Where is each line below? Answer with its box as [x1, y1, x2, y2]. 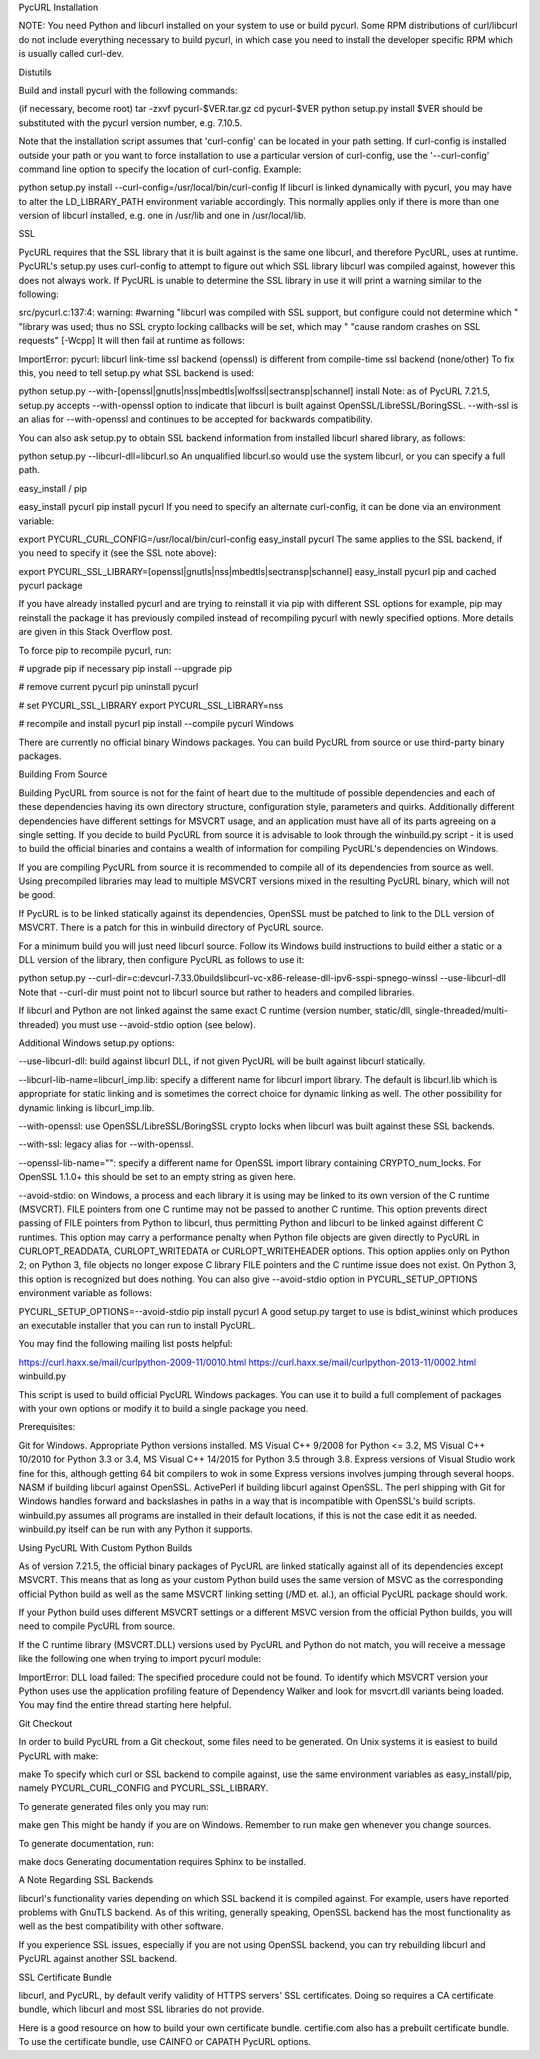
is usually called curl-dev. [18, 48, 124, 60]
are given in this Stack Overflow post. [18, 626, 174, 638]
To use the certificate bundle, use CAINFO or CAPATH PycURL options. [18, 2036, 312, 2048]
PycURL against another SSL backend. [18, 1953, 178, 1965]
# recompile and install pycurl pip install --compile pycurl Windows [18, 718, 294, 730]
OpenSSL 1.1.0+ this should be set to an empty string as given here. [18, 1171, 296, 1183]
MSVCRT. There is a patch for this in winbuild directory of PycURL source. [18, 921, 324, 934]
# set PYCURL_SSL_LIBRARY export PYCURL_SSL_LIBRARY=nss [18, 699, 284, 711]
